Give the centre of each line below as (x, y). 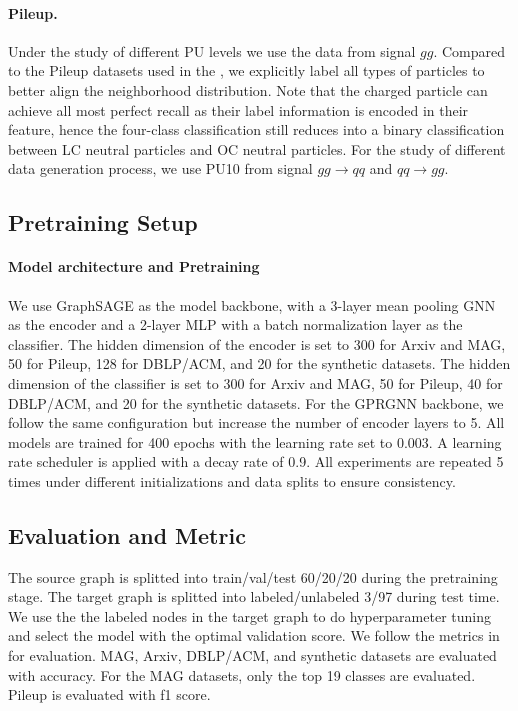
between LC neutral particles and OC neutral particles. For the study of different (257, 148)
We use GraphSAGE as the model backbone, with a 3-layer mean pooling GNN (252, 304)
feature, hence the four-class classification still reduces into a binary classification (256, 129)
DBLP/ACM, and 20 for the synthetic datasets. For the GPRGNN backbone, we (256, 402)
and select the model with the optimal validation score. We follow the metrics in (254, 635)
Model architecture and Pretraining (134, 266)
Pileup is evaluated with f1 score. (109, 694)
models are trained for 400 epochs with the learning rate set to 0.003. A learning (255, 441)
